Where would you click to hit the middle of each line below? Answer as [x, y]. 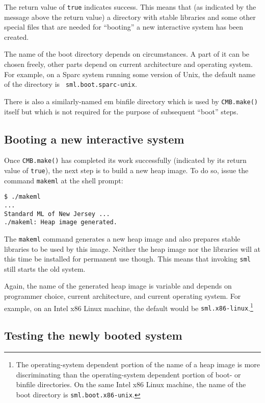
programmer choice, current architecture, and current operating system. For [123, 296]
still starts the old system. [45, 268]
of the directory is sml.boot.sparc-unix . [71, 84]
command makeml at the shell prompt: [64, 180]
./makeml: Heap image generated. [61, 222]
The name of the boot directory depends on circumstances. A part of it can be [127, 54]
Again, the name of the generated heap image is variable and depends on [118, 286]
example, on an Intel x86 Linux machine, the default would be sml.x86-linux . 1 [129, 307]
